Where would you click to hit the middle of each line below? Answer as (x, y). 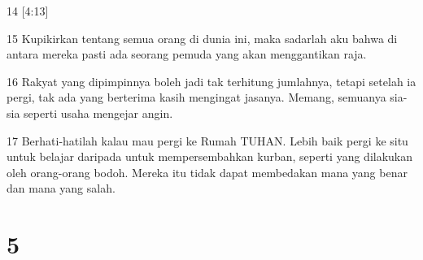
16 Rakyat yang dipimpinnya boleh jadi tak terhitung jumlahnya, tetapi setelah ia (211, 81)
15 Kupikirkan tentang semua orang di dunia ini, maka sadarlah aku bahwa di (202, 38)
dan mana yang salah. (61, 188)
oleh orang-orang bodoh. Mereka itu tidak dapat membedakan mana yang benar (207, 172)
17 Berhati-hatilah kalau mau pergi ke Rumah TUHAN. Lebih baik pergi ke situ (207, 140)
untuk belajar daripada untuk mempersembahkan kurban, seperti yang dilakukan (210, 156)
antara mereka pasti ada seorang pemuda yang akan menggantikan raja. (187, 54)
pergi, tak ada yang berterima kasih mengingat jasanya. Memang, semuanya (196, 97)
